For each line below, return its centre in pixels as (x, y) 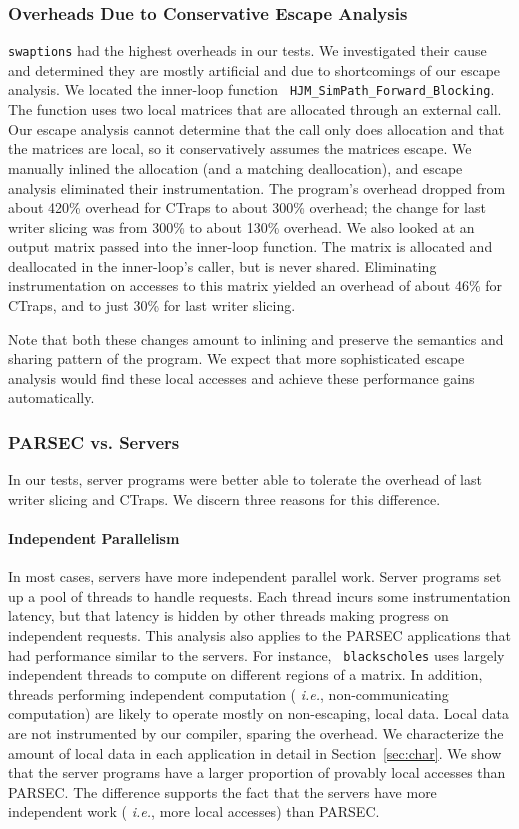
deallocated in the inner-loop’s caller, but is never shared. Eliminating (222, 265)
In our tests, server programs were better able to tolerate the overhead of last (245, 479)
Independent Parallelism (94, 538)
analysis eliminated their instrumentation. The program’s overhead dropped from (257, 187)
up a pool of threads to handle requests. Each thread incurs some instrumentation (259, 595)
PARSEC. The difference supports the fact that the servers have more (222, 791)
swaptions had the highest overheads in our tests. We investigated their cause (247, 50)
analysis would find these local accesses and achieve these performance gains (241, 377)
